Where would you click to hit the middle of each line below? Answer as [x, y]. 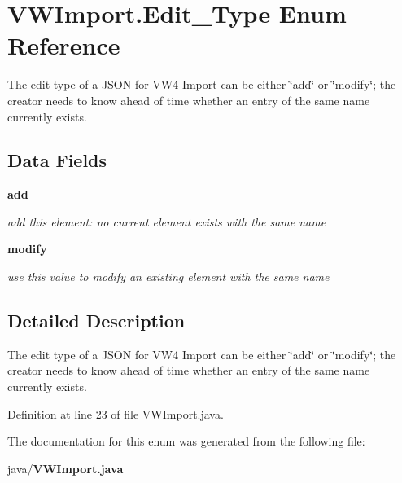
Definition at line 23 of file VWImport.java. [116, 413]
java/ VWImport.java [66, 468]
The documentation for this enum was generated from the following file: [186, 441]
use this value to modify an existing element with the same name [168, 277]
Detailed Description [96, 321]
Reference [64, 45]
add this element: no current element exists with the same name [167, 221]
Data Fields [57, 160]
